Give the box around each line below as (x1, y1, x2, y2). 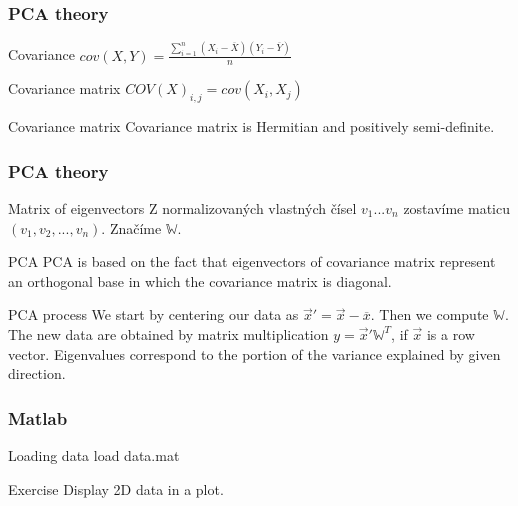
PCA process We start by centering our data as (8, 304, 299, 325)
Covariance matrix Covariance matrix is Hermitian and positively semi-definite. (8, 116, 495, 137)
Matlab (8, 405, 68, 430)
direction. (8, 363, 66, 384)
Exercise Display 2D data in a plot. (8, 478, 224, 499)
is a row (426, 323, 475, 344)
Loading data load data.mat (8, 444, 180, 465)
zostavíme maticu (403, 197, 510, 218)
